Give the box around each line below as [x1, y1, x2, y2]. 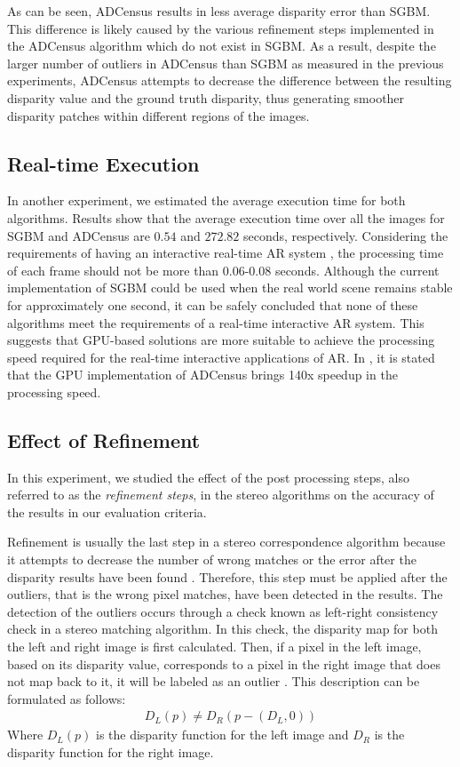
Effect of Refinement [7, 426, 201, 453]
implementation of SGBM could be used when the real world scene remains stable [7, 278, 453, 297]
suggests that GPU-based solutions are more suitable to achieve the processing [7, 331, 435, 349]
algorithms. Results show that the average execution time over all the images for [7, 208, 445, 227]
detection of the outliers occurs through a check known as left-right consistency [7, 602, 439, 620]
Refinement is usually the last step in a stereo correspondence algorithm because [7, 532, 446, 551]
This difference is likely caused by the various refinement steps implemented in [7, 19, 434, 37]
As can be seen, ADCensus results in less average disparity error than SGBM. [7, 2, 431, 20]
